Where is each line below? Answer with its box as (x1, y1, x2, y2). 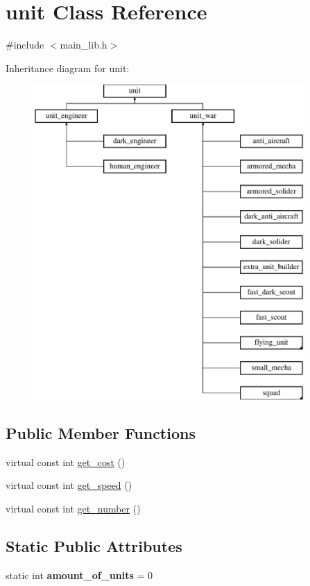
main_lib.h (60, 37, 107, 52)
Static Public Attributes (6, 535, 182, 556)
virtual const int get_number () (6, 501, 141, 515)
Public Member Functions (6, 422, 196, 443)
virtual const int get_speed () (6, 478, 132, 492)
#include (6, 37, 44, 52)
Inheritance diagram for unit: (6, 60, 130, 75)
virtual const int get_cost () (6, 454, 126, 469)
